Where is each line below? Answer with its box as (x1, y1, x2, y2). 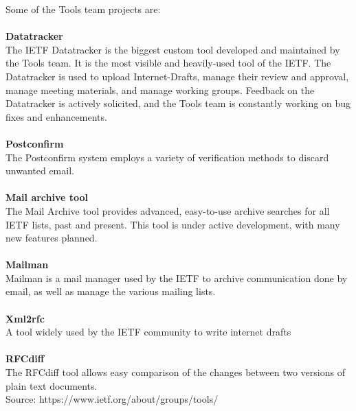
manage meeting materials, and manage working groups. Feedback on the (5, 82, 315, 97)
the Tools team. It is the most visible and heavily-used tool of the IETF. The (5, 56, 331, 70)
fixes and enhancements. (5, 109, 107, 124)
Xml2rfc (5, 311, 45, 325)
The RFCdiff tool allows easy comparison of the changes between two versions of (5, 365, 345, 379)
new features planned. (5, 231, 98, 245)
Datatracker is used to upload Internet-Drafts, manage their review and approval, (5, 69, 349, 83)
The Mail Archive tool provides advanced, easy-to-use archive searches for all (5, 203, 330, 218)
